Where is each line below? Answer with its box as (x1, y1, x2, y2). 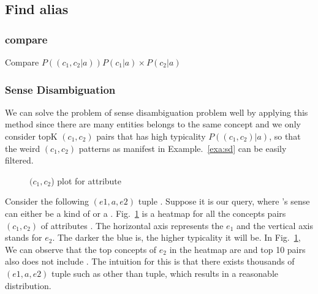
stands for (5, 231, 42, 244)
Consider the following (5, 195, 89, 208)
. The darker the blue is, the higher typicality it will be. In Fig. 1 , (52, 231, 301, 244)
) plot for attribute (51, 174, 122, 187)
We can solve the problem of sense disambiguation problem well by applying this (5, 105, 308, 118)
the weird (5, 141, 40, 154)
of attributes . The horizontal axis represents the (40, 219, 224, 232)
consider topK (5, 130, 58, 142)
